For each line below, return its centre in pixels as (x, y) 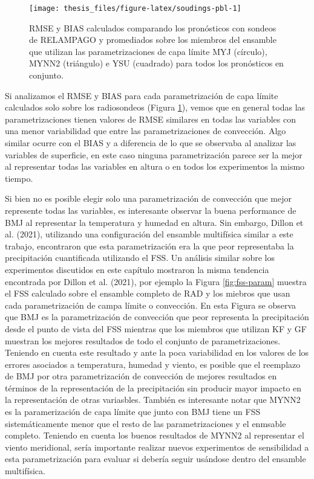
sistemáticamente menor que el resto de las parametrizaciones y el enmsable (146, 423)
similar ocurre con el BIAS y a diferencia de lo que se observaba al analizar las (151, 143)
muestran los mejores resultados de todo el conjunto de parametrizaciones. (143, 340)
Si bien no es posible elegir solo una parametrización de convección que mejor (149, 198)
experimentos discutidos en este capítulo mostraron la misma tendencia (137, 269)
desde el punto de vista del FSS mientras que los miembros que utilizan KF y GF (156, 328)
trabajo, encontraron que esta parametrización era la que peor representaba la (149, 246)
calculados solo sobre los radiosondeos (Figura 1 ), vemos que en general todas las (155, 107)
